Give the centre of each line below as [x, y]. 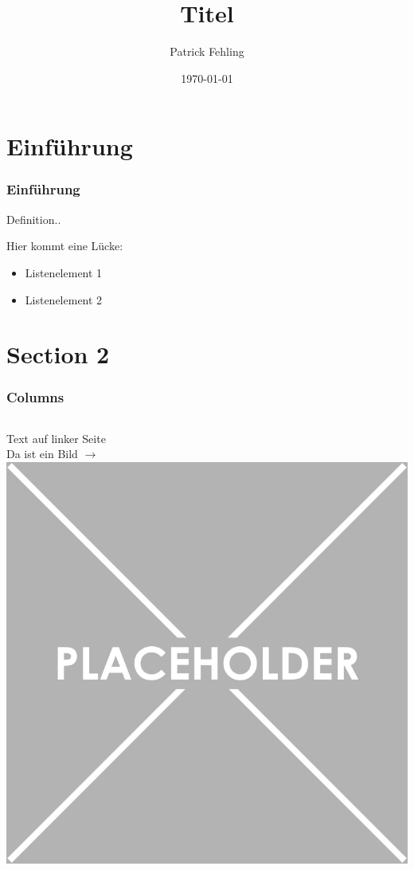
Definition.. [34, 219]
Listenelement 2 [64, 299]
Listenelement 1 [64, 272]
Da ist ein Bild [42, 454]
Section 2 [58, 354]
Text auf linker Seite [56, 438]
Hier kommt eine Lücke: [65, 246]
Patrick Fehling [207, 51]
